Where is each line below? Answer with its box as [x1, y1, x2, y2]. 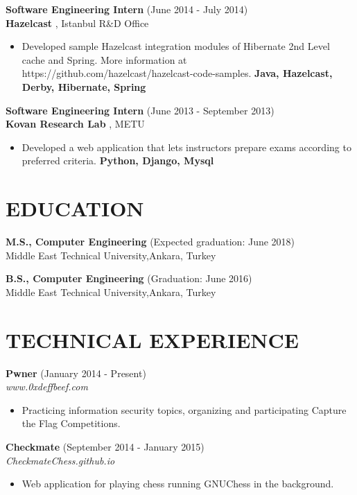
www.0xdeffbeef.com [6, 379, 88, 394]
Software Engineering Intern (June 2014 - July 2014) [6, 2, 248, 16]
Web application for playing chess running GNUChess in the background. [21, 476, 334, 491]
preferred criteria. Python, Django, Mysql [21, 153, 214, 168]
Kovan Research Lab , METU [6, 116, 145, 131]
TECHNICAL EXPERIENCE [6, 325, 299, 354]
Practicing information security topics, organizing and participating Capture [21, 402, 347, 417]
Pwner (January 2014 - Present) [6, 365, 146, 380]
